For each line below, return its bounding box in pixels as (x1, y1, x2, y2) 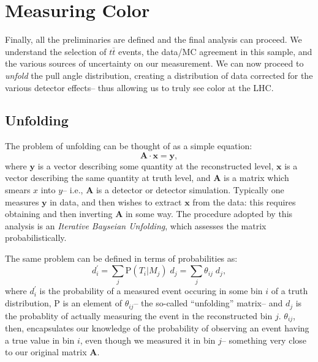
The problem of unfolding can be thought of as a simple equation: (5, 139, 252, 152)
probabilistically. (5, 231, 67, 244)
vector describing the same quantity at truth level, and (5, 171, 211, 184)
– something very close (221, 333, 307, 346)
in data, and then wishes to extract (50, 195, 182, 208)
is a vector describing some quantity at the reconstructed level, (37, 159, 274, 172)
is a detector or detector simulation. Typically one (96, 183, 284, 196)
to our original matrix (5, 345, 87, 358)
